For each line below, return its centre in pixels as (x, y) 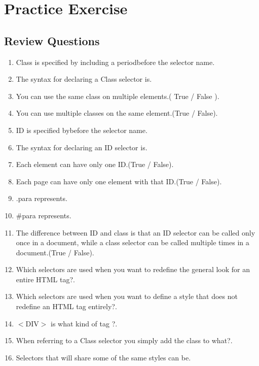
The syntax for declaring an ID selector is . (82, 147)
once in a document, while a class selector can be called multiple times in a (133, 242)
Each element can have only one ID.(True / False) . (95, 164)
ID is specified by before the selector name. (82, 130)
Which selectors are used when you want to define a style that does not (127, 296)
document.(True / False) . (55, 252)
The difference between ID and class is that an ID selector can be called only (136, 232)
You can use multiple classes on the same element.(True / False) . (117, 113)
